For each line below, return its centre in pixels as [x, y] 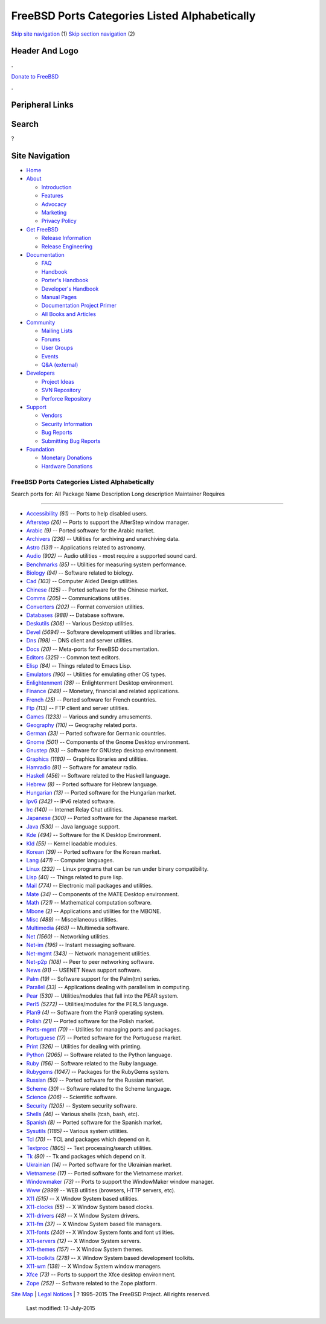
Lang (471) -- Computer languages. [70, 861]
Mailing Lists [57, 331]
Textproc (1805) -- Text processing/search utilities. [90, 1148]
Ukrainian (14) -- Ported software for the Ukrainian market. [99, 1165]
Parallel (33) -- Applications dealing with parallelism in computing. [108, 987]
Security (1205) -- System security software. [82, 1105]
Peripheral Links [42, 105]
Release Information [66, 238]
